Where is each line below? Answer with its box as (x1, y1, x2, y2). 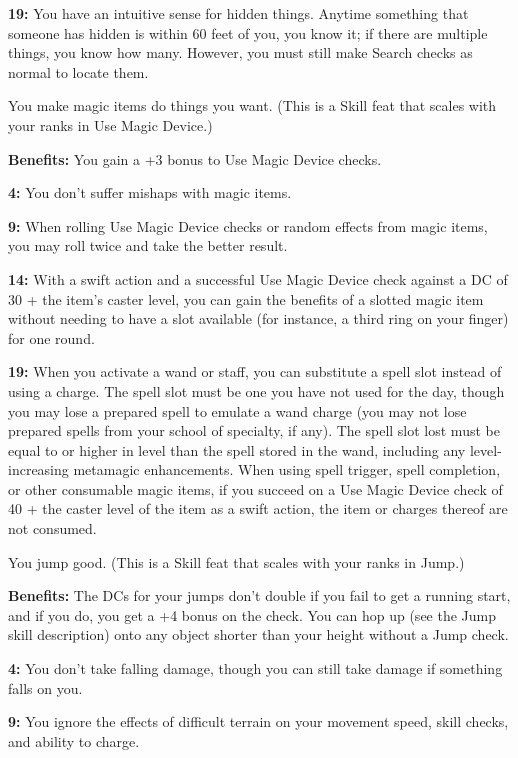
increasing (8, 459, 69, 480)
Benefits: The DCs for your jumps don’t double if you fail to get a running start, (8, 585, 511, 606)
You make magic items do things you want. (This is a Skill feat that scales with (8, 95, 497, 116)
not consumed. (8, 518, 97, 539)
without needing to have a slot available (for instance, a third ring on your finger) (8, 308, 509, 329)
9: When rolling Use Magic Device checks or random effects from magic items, (8, 215, 488, 236)
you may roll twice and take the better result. (8, 235, 288, 256)
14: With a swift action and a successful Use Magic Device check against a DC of (8, 268, 508, 289)
